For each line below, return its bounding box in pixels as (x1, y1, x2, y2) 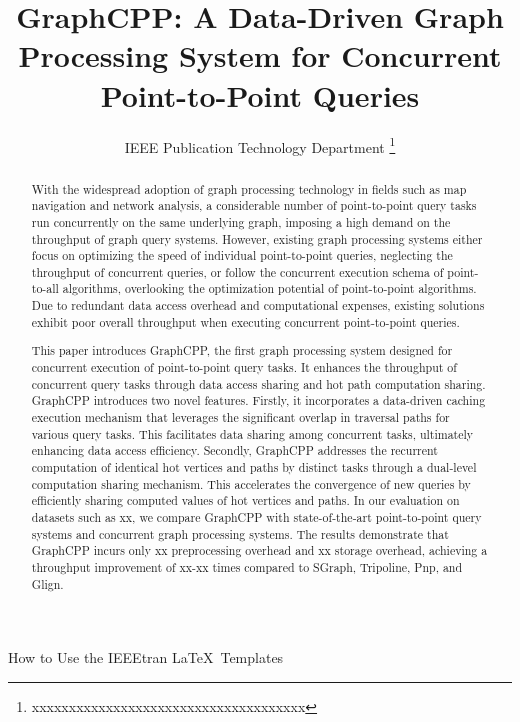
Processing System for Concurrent (18, 35, 502, 76)
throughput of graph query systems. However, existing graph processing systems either (31, 230, 483, 247)
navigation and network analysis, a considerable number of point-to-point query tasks (31, 197, 477, 214)
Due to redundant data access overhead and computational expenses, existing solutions (31, 297, 485, 314)
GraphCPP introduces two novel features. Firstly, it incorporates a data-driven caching (31, 392, 486, 409)
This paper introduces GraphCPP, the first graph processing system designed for (31, 342, 453, 359)
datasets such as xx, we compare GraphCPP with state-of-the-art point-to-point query (31, 508, 482, 525)
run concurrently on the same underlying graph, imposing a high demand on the (31, 213, 451, 230)
